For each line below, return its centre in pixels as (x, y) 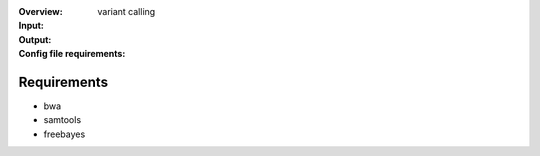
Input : (31, 26)
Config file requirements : (72, 54)
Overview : (41, 11)
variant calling (126, 11)
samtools (62, 120)
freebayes (64, 134)
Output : (35, 39)
